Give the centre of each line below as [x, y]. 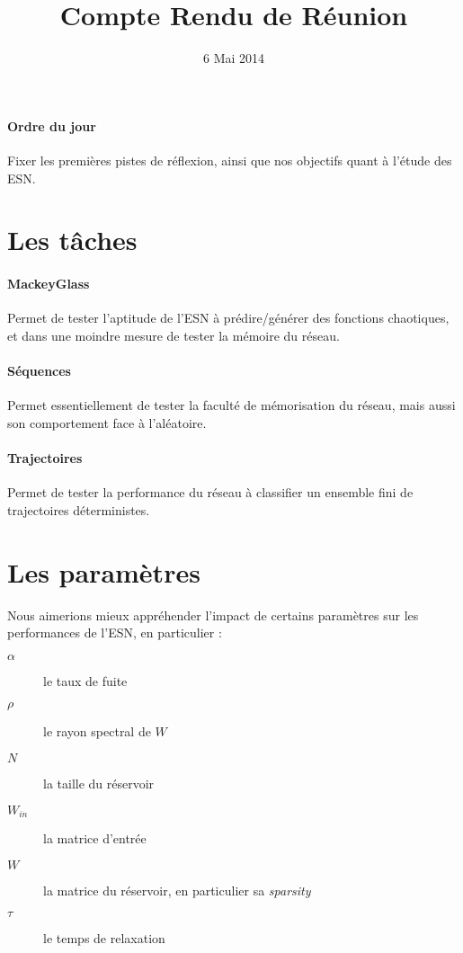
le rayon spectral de [97, 731]
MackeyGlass [49, 284]
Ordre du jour [52, 125]
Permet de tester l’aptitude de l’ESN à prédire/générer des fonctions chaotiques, [228, 318]
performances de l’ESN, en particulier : [115, 632]
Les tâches [72, 240]
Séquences [39, 371]
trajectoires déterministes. [79, 509]
